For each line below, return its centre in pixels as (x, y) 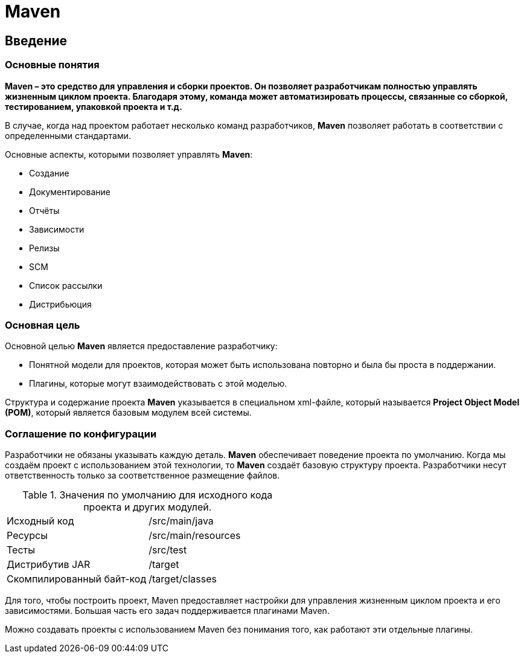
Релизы (44, 248)
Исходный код (40, 521)
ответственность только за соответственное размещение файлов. (142, 476)
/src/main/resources (195, 536)
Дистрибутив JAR (49, 565)
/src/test (168, 550)
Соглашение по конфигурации (81, 434)
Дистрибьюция (60, 304)
